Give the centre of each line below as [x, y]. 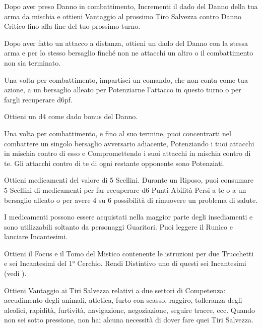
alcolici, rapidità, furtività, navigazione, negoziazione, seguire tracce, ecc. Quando [130, 310]
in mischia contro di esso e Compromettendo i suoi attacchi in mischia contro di [127, 153]
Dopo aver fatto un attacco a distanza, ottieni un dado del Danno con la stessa [126, 43]
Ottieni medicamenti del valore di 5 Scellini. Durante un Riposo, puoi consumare [129, 180]
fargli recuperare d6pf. [38, 99]
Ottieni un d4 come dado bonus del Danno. [71, 116]
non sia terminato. [32, 62]
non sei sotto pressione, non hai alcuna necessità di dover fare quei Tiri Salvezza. [129, 320]
